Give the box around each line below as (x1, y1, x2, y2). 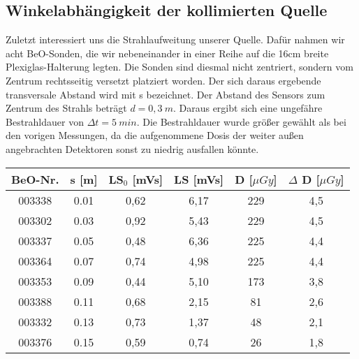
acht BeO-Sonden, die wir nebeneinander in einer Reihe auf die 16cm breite (6, 45, 329, 60)
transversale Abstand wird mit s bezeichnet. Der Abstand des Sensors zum (6, 87, 325, 101)
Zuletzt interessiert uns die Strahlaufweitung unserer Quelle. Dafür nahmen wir (6, 32, 345, 47)
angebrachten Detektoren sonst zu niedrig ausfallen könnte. (6, 141, 259, 156)
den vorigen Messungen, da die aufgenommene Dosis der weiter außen (6, 128, 304, 142)
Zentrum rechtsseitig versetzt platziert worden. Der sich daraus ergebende (6, 73, 321, 87)
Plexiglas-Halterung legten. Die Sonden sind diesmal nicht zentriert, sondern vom (6, 59, 353, 74)
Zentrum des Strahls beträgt (6, 101, 127, 115)
